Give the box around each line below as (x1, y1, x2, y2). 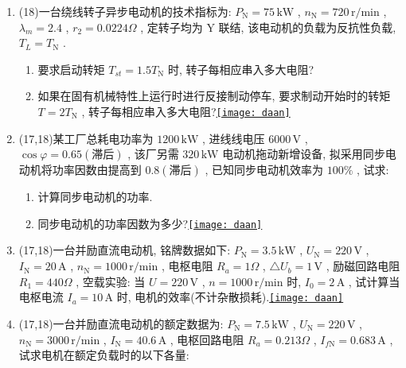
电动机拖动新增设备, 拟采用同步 (222, 145, 385, 162)
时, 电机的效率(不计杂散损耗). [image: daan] (116, 289, 344, 305)
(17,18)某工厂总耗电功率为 (18, 130, 154, 146)
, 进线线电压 (202, 130, 265, 146)
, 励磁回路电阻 (326, 258, 400, 274)
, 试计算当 (348, 273, 400, 289)
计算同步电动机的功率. (37, 188, 153, 205)
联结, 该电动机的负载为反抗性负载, (218, 18, 396, 35)
